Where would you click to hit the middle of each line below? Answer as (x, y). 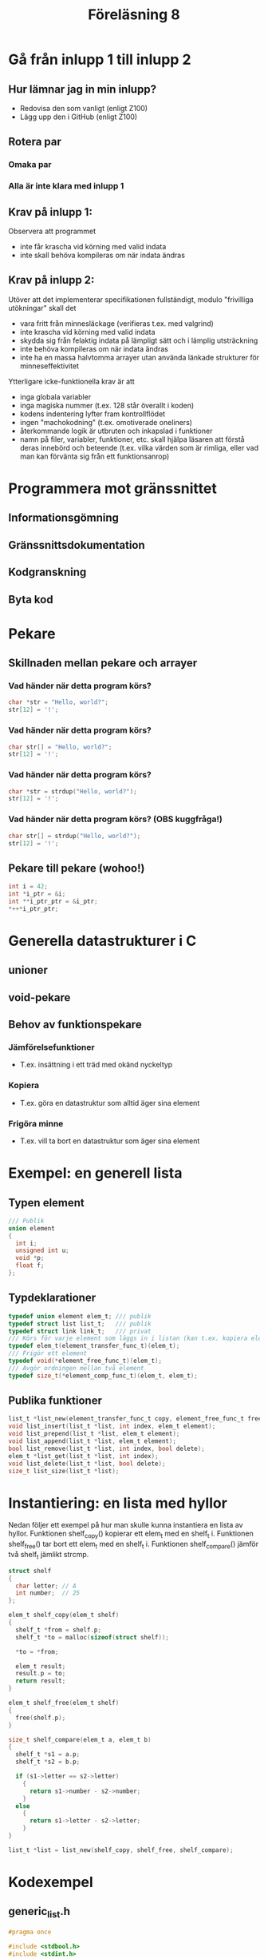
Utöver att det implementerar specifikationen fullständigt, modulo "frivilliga (131, 299)
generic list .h (39, 1913)
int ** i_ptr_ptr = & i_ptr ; (53, 901)
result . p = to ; (41, 1674)
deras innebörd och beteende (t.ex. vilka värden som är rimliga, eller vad (139, 447)
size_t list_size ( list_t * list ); (64, 1471)
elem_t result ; (41, 1666)
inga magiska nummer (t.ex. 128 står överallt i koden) (107, 405)
